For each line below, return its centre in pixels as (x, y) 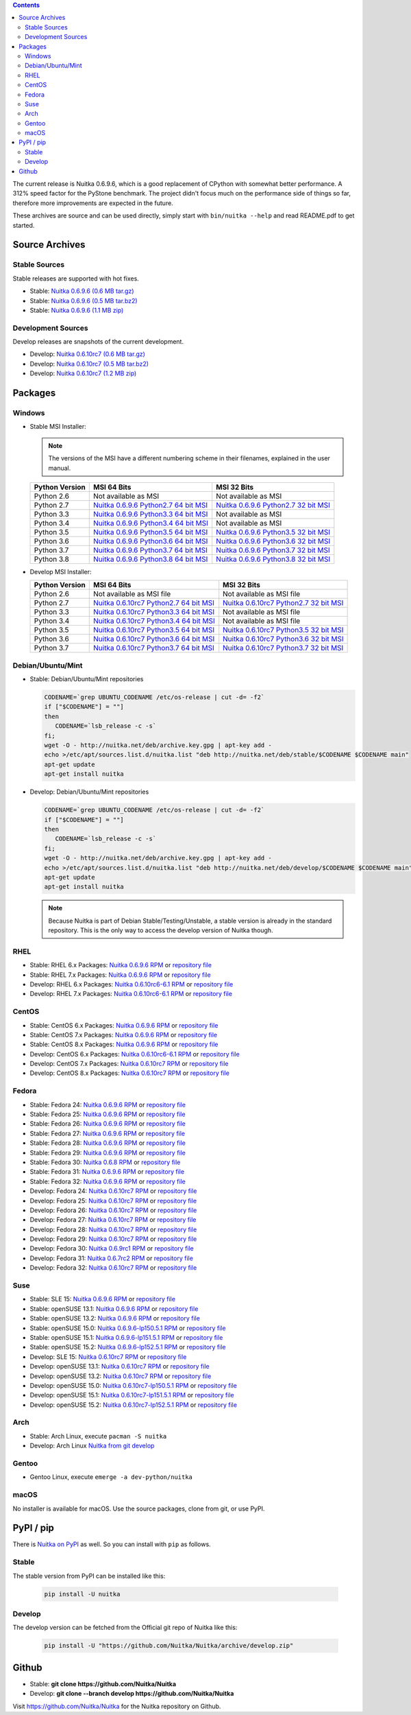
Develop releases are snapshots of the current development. (98, 342)
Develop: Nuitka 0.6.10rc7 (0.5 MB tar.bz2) (89, 364)
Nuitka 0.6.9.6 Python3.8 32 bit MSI (273, 559)
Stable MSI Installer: (58, 427)
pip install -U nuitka (82, 1594)
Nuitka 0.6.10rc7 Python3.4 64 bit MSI (154, 621)
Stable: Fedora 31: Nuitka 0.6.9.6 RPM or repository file (107, 1172)
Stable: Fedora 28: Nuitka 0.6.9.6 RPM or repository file (108, 1143)
